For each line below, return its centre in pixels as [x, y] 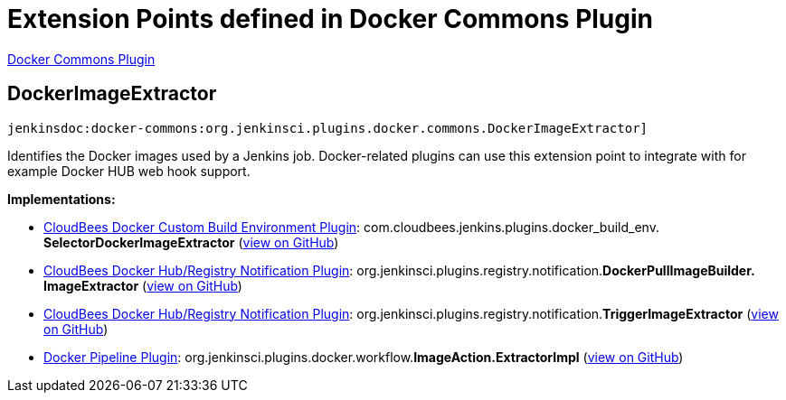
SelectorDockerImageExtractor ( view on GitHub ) [191, 242]
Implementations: [62, 199]
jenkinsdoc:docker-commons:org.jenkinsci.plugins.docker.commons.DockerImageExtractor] [328, 128]
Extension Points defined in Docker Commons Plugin [331, 19]
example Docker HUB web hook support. [129, 171]
